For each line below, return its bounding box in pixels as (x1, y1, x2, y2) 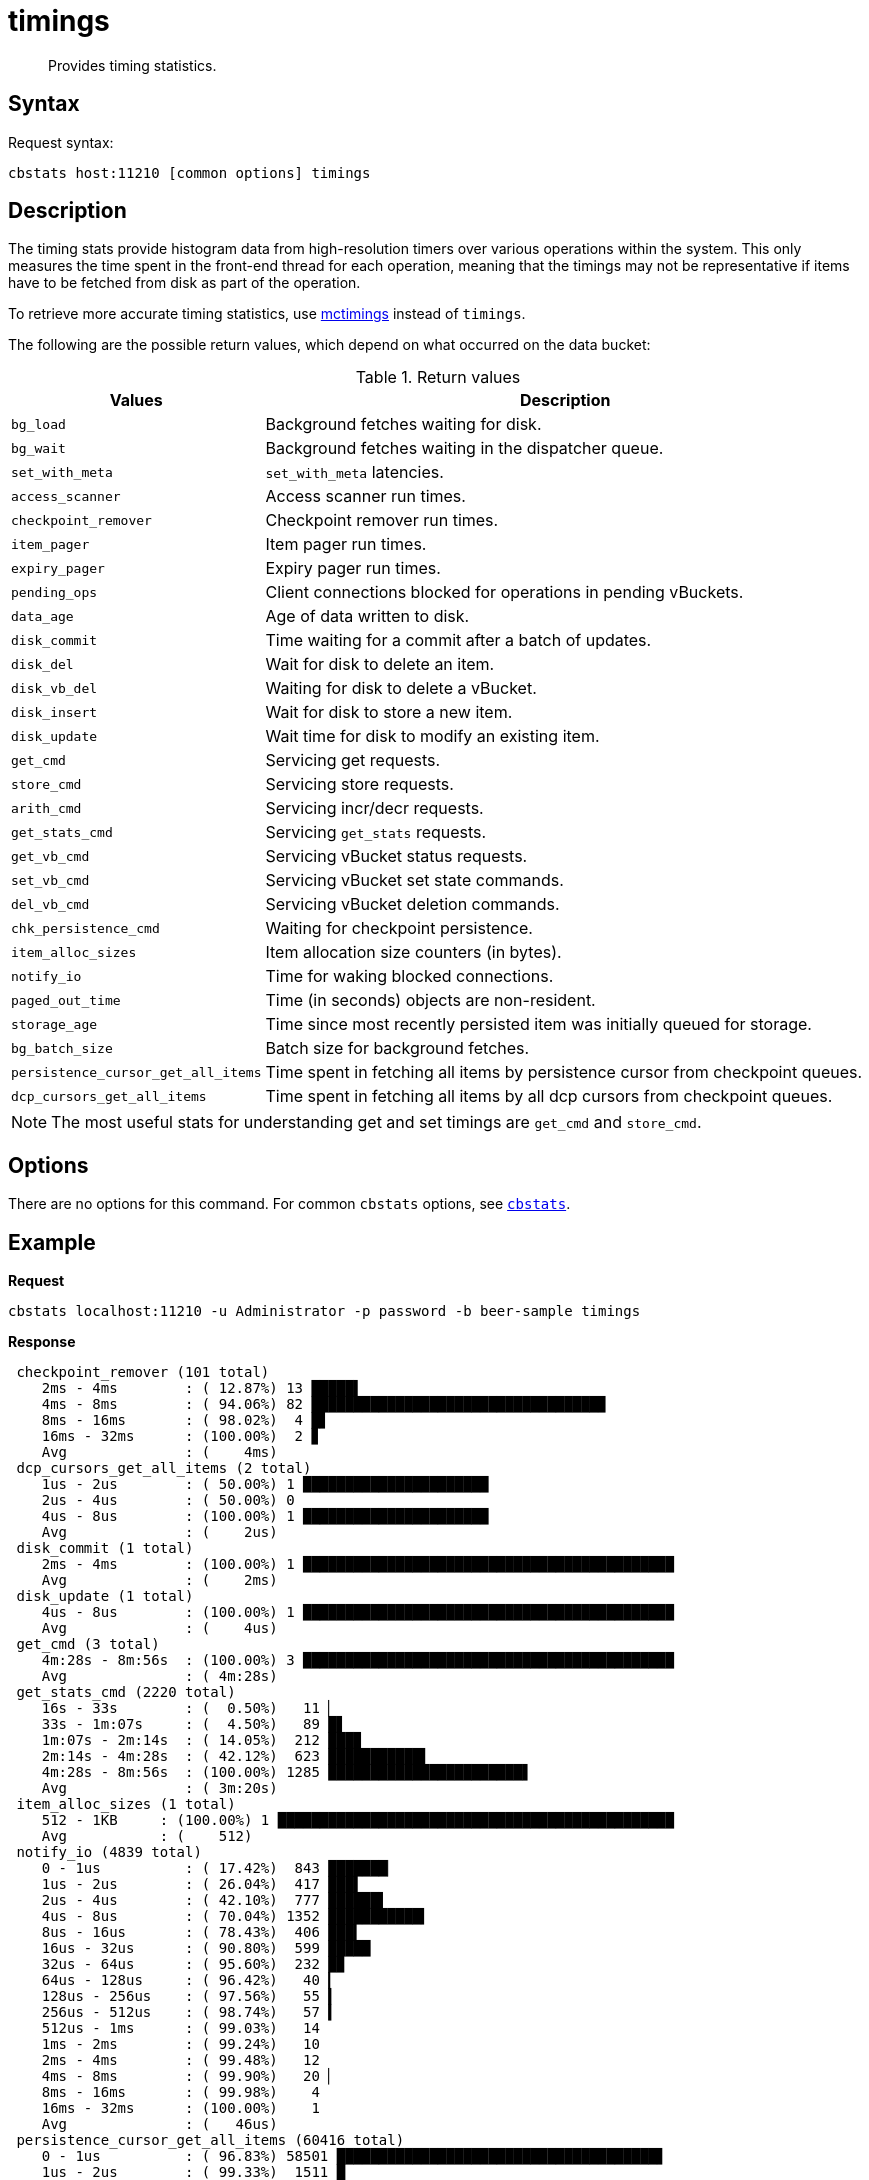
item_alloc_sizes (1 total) (16, 1796, 236, 1813)
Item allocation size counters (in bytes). (265, 942, 562, 963)
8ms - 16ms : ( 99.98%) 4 (41, 2084, 320, 2101)
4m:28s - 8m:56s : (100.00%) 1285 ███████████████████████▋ (41, 1764, 531, 1781)
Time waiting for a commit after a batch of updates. (265, 630, 652, 651)
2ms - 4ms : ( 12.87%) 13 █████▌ (41, 1380, 363, 1397)
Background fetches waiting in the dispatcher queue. (265, 438, 664, 459)
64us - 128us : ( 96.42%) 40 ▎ (41, 1972, 337, 1989)
